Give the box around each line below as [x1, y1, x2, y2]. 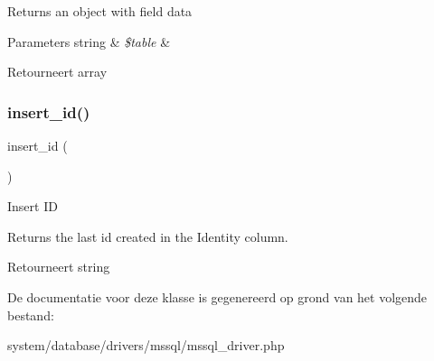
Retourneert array [7, 62, 108, 81]
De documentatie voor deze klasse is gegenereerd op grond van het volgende [7, 287, 428, 306]
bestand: [7, 305, 54, 324]
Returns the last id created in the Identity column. [7, 227, 288, 245]
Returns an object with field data [7, 2, 193, 20]
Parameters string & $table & [7, 32, 171, 51]
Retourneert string [7, 257, 110, 276]
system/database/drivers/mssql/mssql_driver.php [7, 336, 285, 355]
